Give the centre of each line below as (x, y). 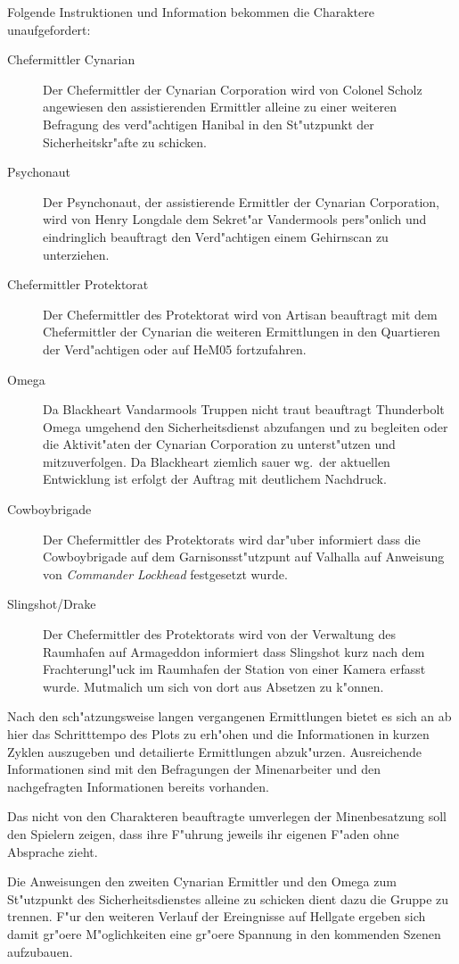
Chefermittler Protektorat (78, 284)
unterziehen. (76, 254)
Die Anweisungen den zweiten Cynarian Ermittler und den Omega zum (202, 881)
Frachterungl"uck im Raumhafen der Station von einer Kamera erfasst (234, 669)
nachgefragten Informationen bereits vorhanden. (138, 786)
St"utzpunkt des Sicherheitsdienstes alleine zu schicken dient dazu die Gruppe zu (228, 898)
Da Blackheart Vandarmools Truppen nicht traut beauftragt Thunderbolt (244, 409)
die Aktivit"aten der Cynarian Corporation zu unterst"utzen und (219, 444)
